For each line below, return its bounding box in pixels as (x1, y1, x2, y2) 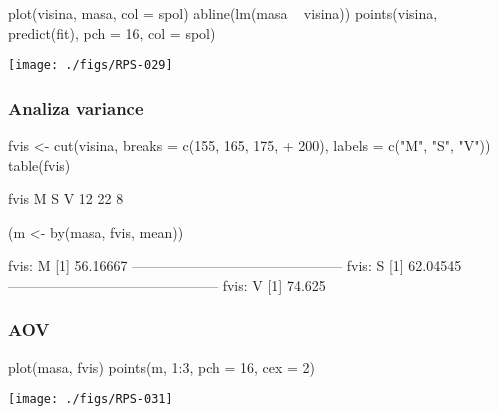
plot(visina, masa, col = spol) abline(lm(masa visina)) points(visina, (8, 2, 438, 23)
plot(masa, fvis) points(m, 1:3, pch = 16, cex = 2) (8, 356, 316, 377)
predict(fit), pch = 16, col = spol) (8, 22, 216, 43)
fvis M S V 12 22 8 (8, 188, 124, 209)
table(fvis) (8, 154, 71, 175)
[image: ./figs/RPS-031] (8, 392, 173, 407)
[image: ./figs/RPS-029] (8, 58, 173, 73)
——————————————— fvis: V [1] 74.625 (8, 274, 326, 295)
